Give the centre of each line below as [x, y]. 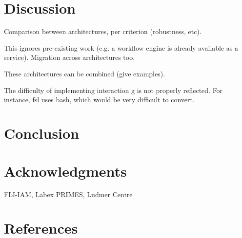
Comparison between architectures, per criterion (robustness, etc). [103, 31]
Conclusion [42, 133]
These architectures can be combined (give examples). [85, 73]
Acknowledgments [65, 171]
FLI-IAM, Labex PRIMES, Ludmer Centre [68, 194]
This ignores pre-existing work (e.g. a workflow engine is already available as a [121, 47]
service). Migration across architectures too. [70, 57]
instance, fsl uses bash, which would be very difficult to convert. [99, 100]
